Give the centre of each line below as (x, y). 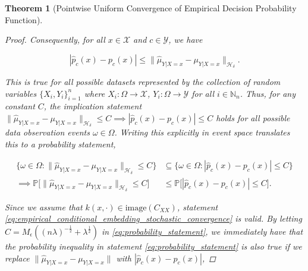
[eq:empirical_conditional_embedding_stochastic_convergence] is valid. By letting (153, 218)
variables (21, 93)
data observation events (47, 132)
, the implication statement (93, 106)
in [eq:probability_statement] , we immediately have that (202, 231)
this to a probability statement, (60, 144)
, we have (186, 40)
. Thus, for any (268, 93)
